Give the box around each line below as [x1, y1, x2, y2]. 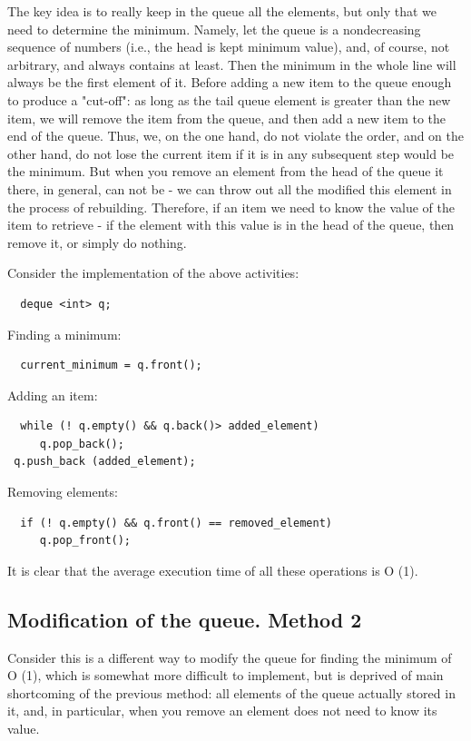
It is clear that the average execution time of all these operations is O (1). [7, 560, 418, 579]
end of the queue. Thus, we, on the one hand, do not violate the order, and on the [7, 126, 465, 145]
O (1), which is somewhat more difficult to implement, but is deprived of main [7, 666, 444, 685]
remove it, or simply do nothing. [7, 232, 187, 252]
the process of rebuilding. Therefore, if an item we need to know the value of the [7, 197, 456, 216]
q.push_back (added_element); [14, 455, 196, 469]
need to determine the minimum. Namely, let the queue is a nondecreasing [7, 19, 421, 38]
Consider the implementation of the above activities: [7, 263, 299, 282]
